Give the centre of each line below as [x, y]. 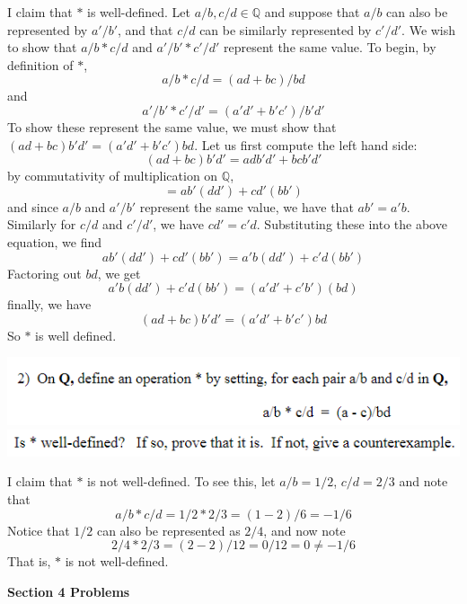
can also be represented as [168, 530]
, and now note [304, 530]
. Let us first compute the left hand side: [306, 144]
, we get [119, 273]
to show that [42, 47]
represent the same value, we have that [247, 206]
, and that [145, 29]
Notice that [39, 530]
